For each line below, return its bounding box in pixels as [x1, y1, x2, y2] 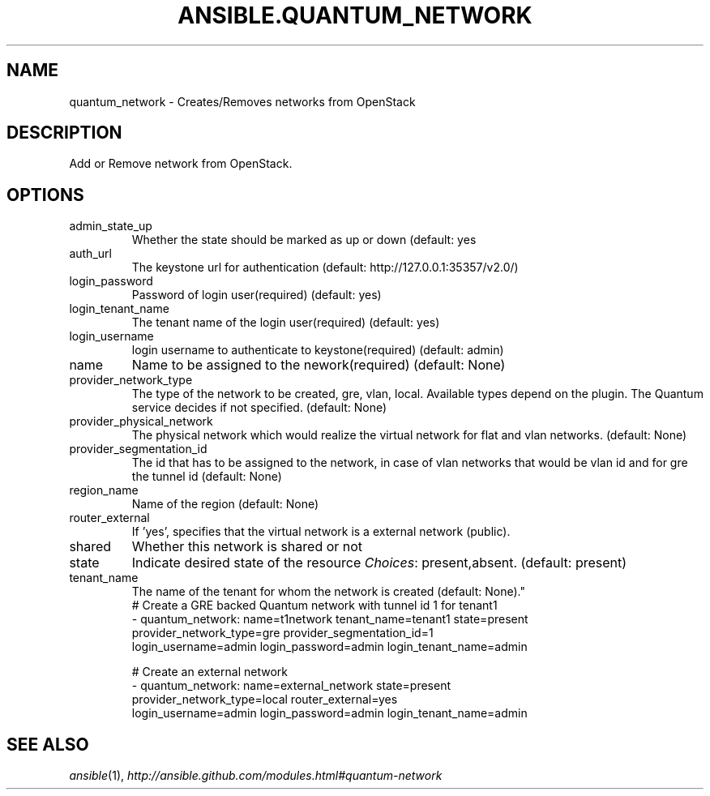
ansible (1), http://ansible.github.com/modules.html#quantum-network [69, 768, 443, 783]
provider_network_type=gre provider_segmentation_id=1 [131, 626, 434, 640]
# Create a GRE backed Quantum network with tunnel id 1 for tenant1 [131, 598, 498, 613]
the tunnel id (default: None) [131, 469, 282, 484]
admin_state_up [69, 219, 152, 233]
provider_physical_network [69, 414, 213, 429]
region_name [69, 483, 139, 498]
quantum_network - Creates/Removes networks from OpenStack [69, 94, 416, 109]
